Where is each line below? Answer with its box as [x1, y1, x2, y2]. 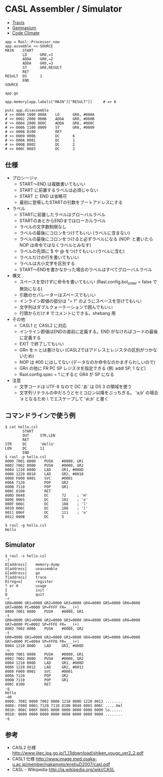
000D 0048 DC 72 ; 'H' [5, 493, 89, 498]
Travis [12, 20, 25, 25]
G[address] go [5, 571, 40, 576]
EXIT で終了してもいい [19, 341, 64, 347]
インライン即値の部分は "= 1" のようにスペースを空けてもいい [19, 298, 142, 304]
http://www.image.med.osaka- [36, 755, 97, 761]
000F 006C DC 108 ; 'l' [5, 502, 89, 507]
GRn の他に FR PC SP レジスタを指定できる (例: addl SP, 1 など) [19, 365, 146, 371]
